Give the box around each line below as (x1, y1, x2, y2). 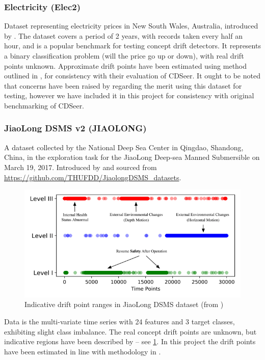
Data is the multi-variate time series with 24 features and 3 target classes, (4, 316, 235, 327)
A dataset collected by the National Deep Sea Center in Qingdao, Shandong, (4, 142, 244, 152)
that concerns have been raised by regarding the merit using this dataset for (4, 80, 242, 91)
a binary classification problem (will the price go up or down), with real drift (4, 50, 244, 61)
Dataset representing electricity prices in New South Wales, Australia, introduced (4, 20, 258, 31)
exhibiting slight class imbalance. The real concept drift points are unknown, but (4, 326, 257, 337)
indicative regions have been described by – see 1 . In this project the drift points (4, 336, 256, 347)
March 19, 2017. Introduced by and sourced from (4, 161, 157, 172)
